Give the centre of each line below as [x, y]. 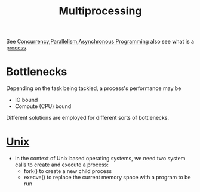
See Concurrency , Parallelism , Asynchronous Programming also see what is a [100, 41]
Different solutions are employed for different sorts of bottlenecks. [87, 118]
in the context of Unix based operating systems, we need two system [100, 159]
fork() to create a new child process [68, 171]
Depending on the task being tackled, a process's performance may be [94, 88]
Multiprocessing [100, 11]
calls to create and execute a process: [61, 165]
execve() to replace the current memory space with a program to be [107, 178]
